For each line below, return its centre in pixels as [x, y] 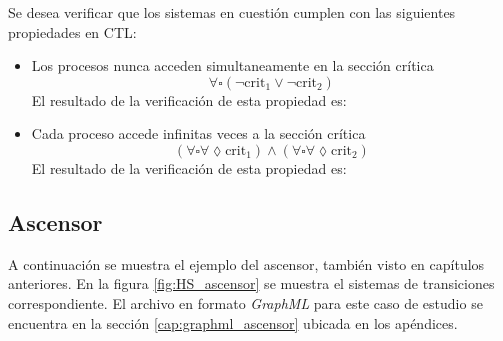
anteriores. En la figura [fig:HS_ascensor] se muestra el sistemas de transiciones [251, 283]
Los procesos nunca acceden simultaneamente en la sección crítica [232, 65]
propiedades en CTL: [72, 31]
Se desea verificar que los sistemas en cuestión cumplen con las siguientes [232, 12]
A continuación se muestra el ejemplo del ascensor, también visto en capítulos [246, 263]
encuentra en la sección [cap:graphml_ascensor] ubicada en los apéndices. [233, 322]
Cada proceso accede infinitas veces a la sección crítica [198, 133]
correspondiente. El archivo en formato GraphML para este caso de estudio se [245, 302]
